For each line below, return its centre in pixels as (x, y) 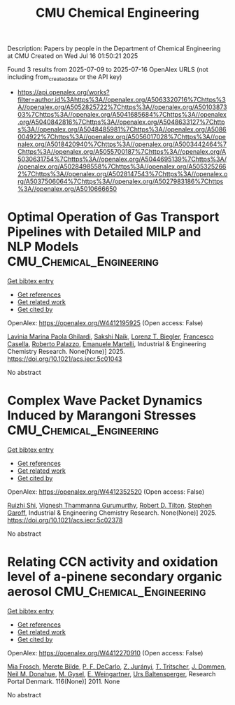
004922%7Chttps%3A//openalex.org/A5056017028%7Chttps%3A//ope (121, 136)
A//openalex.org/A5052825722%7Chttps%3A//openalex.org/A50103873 (122, 107)
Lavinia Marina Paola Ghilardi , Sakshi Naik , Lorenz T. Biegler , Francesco (111, 336)
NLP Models (43, 247)
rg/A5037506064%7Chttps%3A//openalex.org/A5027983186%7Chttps (120, 181)
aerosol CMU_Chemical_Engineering (107, 592)
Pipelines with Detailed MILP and (104, 232)
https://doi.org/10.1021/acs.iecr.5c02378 (65, 520)
